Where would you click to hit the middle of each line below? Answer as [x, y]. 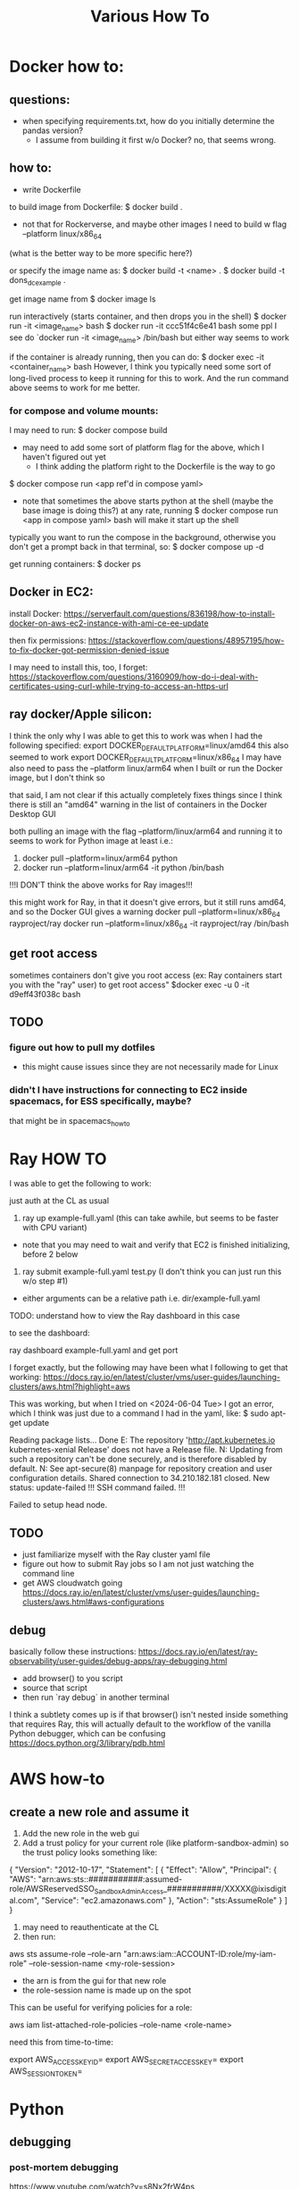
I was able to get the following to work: [80, 1184]
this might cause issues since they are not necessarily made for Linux [150, 1067]
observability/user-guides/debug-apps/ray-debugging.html [118, 1661]
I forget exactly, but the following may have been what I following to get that [149, 1368]
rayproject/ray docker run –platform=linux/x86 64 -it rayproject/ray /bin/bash [149, 924]
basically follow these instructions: [73, 1652]
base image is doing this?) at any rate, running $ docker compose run [150, 511]
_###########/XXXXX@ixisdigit [225, 1889]
